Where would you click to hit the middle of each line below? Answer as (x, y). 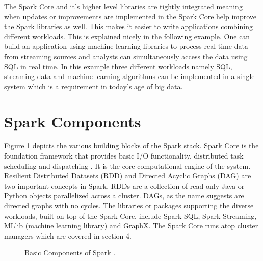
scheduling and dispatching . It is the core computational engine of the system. (127, 165)
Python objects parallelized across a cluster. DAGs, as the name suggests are (124, 195)
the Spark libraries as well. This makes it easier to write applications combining (128, 26)
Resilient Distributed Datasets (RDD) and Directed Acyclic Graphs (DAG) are (128, 176)
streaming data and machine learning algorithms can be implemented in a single (129, 76)
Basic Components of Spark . (70, 253)
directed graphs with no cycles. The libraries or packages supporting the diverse (129, 206)
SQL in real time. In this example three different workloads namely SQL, (118, 66)
